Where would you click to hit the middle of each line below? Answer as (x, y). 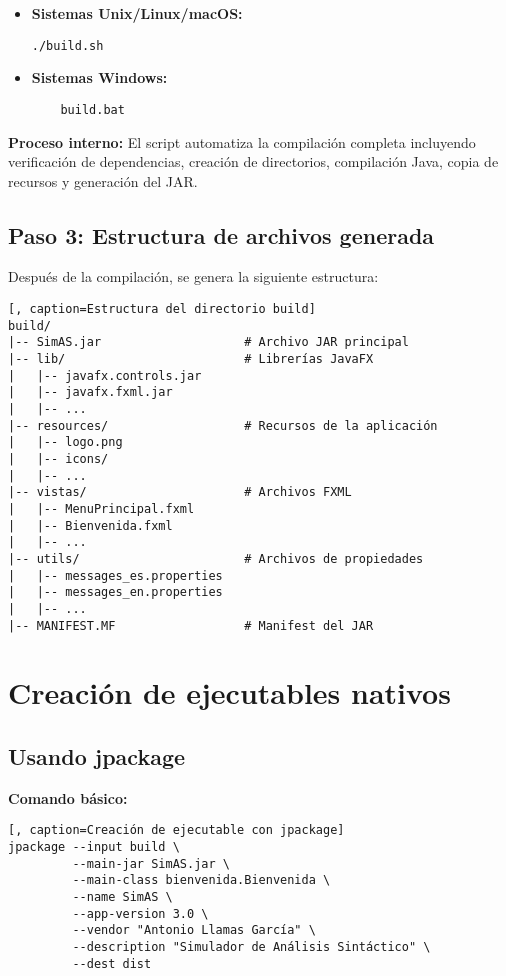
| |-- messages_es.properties (115, 575)
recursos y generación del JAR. (103, 180)
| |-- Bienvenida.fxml (90, 525)
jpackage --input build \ (94, 847)
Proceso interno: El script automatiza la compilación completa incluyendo (242, 141)
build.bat (92, 109)
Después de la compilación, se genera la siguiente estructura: (193, 276)
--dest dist (112, 963)
